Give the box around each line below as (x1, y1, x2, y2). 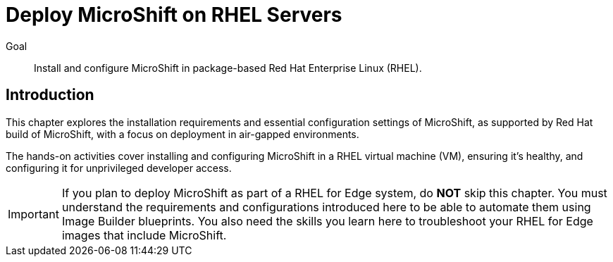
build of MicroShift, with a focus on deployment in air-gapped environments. (6, 127, 359, 140)
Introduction (6, 86, 94, 104)
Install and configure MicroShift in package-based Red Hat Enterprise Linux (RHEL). (34, 61, 422, 74)
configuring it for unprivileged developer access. (6, 161, 232, 174)
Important (8, 206, 59, 221)
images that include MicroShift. (61, 227, 227, 242)
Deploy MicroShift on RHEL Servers (6, 3, 342, 27)
